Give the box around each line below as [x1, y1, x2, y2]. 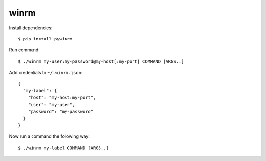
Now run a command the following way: [9, 133, 90, 139]
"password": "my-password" [28, 109, 94, 115]
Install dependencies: [9, 25, 53, 31]
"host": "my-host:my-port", [28, 95, 96, 101]
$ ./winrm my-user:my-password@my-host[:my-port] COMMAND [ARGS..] [18, 58, 184, 64]
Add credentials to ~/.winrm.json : [9, 70, 83, 76]
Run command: [9, 47, 40, 53]
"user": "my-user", [28, 102, 75, 107]
